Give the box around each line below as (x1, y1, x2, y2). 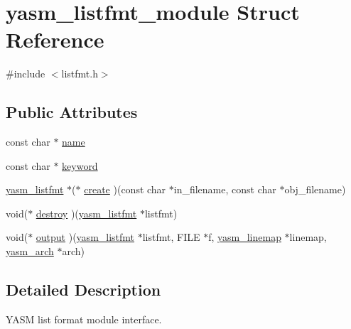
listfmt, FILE (142, 230, 200, 244)
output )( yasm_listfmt (36, 230, 135, 244)
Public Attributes (6, 101, 138, 123)
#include (6, 66, 45, 81)
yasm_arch (6, 244, 54, 259)
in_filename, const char (173, 182, 276, 197)
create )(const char (84, 182, 166, 197)
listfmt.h (61, 66, 98, 81)
